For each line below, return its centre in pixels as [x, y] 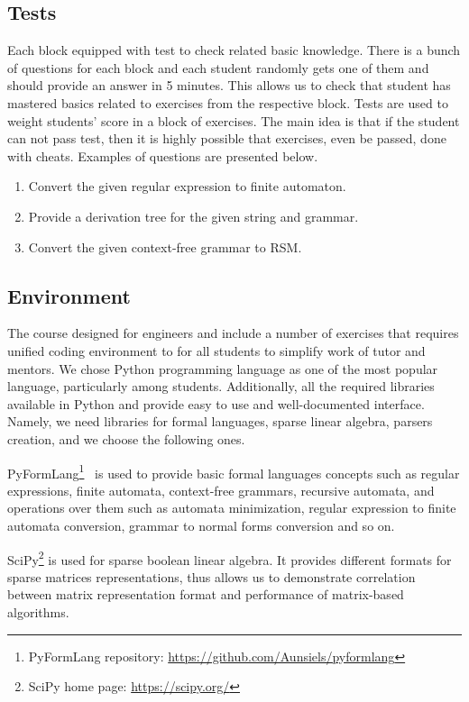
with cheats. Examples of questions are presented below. [163, 155]
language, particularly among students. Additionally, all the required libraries [221, 386]
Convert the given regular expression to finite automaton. [187, 186]
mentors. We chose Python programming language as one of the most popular [223, 368]
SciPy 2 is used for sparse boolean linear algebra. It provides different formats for [230, 558]
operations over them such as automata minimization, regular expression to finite [232, 508]
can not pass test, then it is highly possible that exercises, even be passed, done [227, 138]
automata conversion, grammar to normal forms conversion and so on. [201, 525]
